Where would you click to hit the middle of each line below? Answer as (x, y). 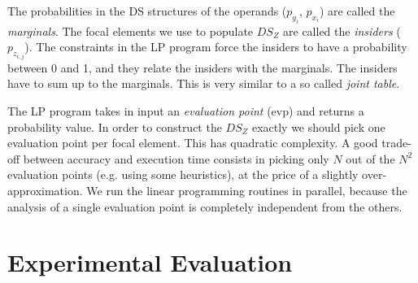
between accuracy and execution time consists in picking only (176, 158)
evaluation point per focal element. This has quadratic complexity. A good (193, 143)
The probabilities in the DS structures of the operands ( (147, 11)
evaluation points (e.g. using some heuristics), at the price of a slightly (183, 174)
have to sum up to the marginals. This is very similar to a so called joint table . (204, 83)
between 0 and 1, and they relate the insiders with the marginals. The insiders (202, 67)
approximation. (45, 190)
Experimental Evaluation (150, 262)
